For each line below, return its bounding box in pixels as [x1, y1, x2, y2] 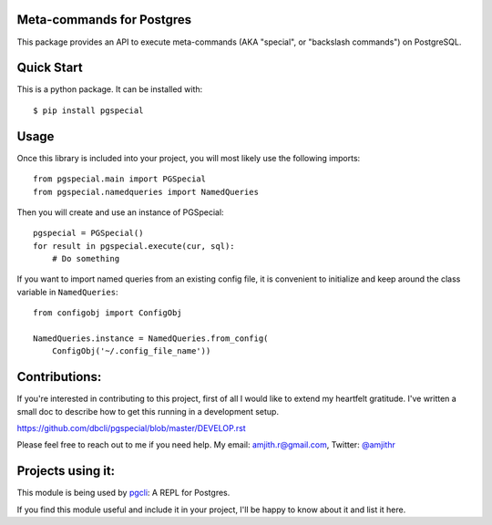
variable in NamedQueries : [16, 286, 118, 297]
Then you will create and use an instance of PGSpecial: [16, 206, 224, 218]
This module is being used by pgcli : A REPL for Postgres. [16, 488, 231, 499]
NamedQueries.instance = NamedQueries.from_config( [33, 334, 269, 344]
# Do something [51, 253, 120, 264]
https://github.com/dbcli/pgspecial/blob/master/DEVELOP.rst [16, 423, 246, 434]
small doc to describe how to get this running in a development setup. [16, 406, 280, 417]
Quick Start [16, 60, 83, 76]
